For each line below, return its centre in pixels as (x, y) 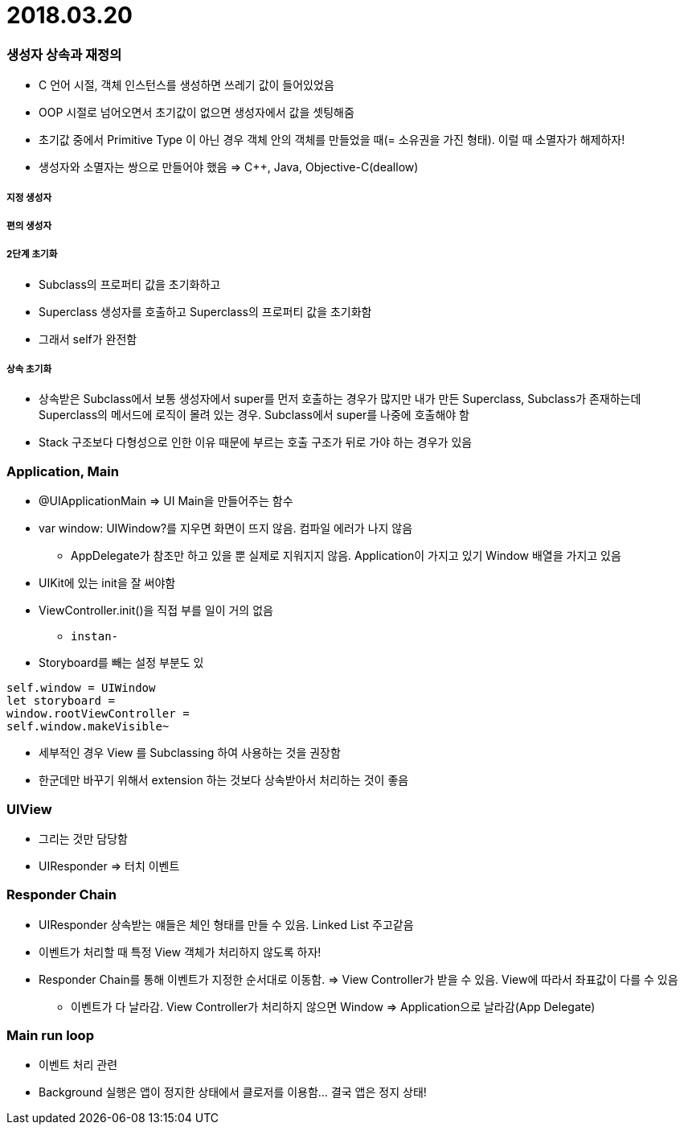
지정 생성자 (29, 197)
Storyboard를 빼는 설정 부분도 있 (121, 663)
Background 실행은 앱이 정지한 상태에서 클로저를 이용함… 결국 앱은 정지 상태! (233, 1092)
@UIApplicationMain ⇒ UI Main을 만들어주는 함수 (166, 501)
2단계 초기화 (32, 255)
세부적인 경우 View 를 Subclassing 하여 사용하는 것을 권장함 (190, 753)
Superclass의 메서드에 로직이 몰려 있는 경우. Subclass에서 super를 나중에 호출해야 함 (254, 415)
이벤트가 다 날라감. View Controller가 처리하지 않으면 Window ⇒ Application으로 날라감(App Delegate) (333, 1006)
